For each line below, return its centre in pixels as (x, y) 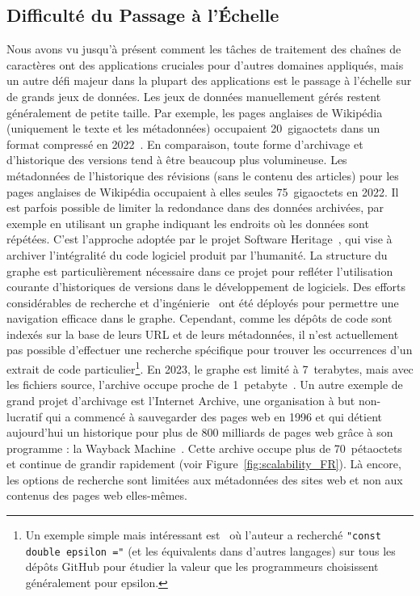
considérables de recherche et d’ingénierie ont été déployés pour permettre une (203, 302)
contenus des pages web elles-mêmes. (97, 495)
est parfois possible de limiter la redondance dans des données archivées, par (195, 207)
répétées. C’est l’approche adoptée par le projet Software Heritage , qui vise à (199, 239)
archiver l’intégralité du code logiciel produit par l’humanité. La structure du (197, 254)
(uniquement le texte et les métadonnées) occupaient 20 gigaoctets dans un (193, 128)
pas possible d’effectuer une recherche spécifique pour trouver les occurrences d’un (210, 350)
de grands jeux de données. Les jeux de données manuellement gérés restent (194, 96)
